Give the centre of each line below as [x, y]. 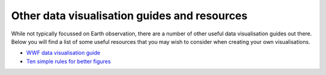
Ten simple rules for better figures [69, 61]
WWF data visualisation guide [63, 53]
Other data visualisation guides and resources [129, 16]
